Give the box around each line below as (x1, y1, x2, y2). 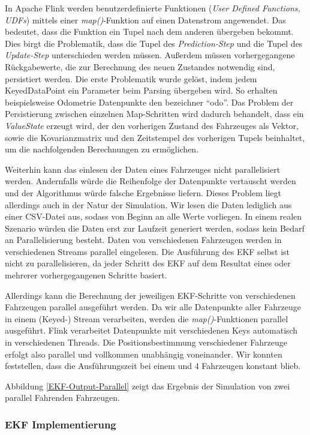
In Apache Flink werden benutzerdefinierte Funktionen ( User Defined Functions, (5, 2, 300, 14)
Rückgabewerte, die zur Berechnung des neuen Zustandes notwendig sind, (5, 60, 275, 73)
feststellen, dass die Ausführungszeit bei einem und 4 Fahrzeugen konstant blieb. (5, 359, 301, 372)
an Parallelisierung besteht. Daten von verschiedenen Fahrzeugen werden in (5, 233, 282, 246)
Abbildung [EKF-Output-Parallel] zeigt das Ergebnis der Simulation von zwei (5, 379, 290, 392)
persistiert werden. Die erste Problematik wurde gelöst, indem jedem (5, 72, 257, 85)
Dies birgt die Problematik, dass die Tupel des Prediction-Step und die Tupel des (5, 37, 303, 49)
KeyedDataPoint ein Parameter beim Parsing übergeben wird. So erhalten (5, 84, 278, 97)
